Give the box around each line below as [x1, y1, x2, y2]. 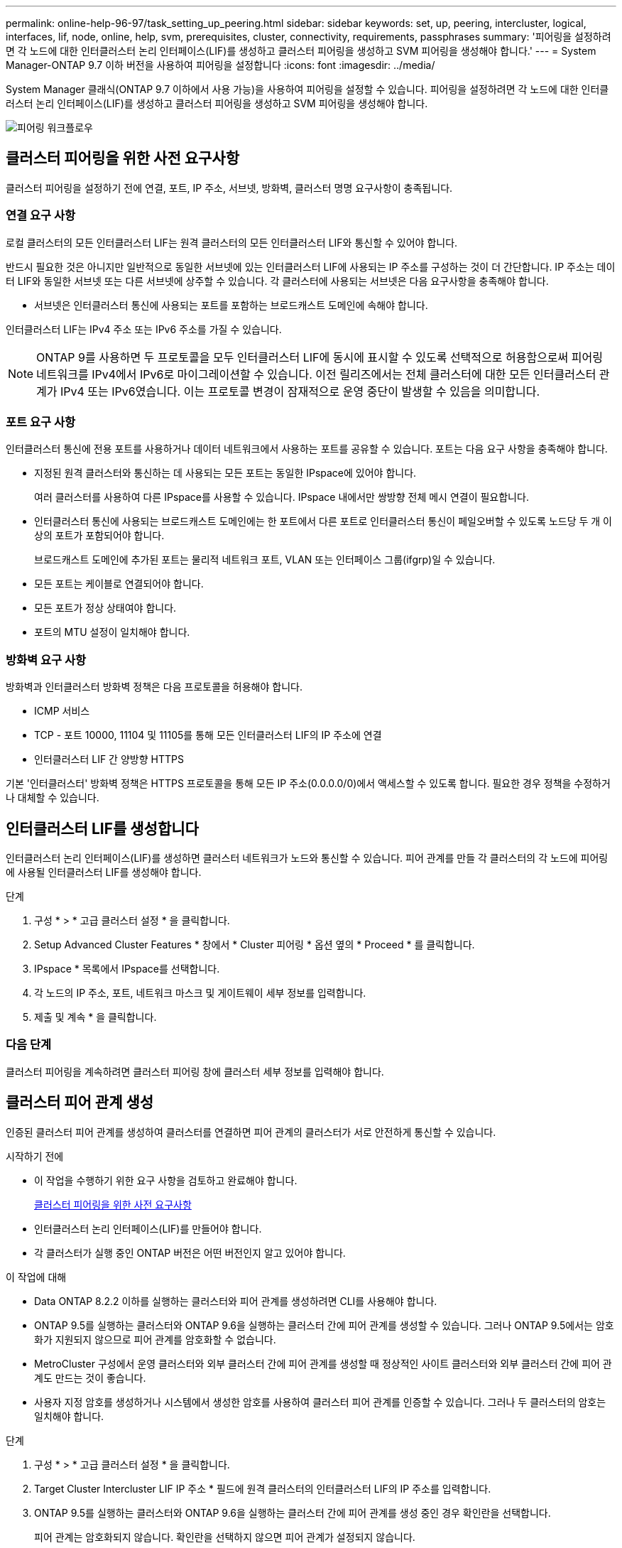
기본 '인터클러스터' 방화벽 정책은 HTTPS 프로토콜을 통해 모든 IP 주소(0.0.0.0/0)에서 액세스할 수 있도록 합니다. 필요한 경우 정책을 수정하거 [6, 777, 611, 790]
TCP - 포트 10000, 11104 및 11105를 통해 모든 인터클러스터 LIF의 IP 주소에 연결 [34, 729, 382, 742]
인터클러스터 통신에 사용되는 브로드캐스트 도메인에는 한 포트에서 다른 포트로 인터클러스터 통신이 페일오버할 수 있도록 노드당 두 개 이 [34, 515, 612, 528]
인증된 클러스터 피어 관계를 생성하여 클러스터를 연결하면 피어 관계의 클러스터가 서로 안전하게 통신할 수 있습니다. [6, 1125, 496, 1138]
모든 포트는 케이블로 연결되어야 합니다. [34, 578, 204, 590]
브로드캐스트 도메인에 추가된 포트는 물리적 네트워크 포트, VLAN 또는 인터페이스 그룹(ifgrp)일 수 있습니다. [34, 553, 496, 566]
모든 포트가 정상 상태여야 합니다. [34, 602, 177, 615]
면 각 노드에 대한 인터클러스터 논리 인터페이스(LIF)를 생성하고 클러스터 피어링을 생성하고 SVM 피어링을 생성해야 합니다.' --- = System [6, 45, 596, 57]
